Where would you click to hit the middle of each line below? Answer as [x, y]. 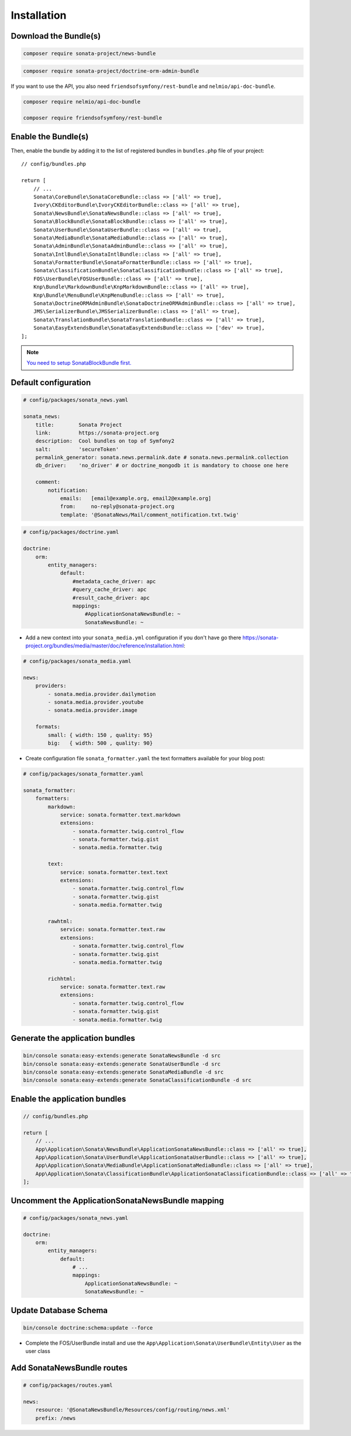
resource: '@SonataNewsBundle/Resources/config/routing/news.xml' [133, 1410]
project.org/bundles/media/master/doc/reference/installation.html [105, 646]
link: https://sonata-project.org [97, 433]
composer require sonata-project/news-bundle [90, 54]
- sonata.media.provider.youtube [96, 702]
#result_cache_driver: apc [111, 598]
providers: [51, 686]
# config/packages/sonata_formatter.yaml [83, 774]
